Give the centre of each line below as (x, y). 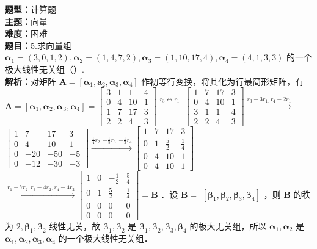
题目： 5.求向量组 (38, 45)
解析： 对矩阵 (31, 81)
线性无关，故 (75, 226)
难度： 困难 (26, 33)
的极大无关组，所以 (228, 226)
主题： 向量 (26, 21)
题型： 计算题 (31, 9)
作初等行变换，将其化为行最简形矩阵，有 (223, 81)
